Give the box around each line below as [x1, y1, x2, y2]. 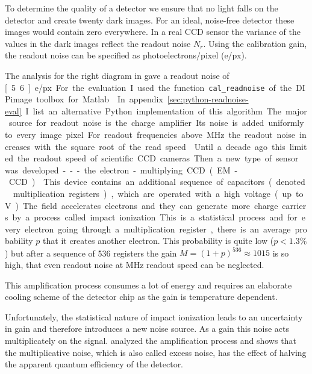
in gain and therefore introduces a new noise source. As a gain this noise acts [5, 322, 289, 335]
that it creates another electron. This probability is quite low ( [43, 234, 274, 247]
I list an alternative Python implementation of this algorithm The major [25, 104, 307, 117]
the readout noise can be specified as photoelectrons [5, 49, 197, 61]
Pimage [5, 93, 33, 105]
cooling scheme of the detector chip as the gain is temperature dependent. [5, 290, 278, 303]
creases [5, 140, 31, 152]
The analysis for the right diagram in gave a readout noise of [5, 69, 229, 81]
